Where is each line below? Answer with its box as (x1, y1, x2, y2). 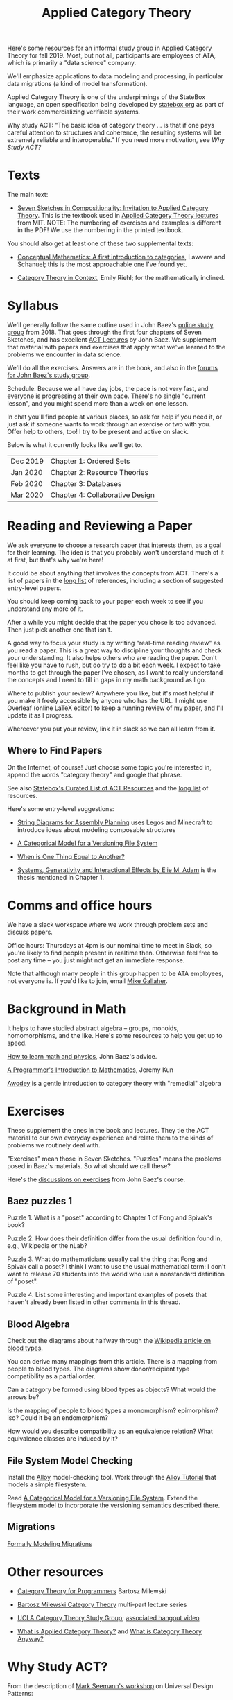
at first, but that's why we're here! (7, 556, 104, 564)
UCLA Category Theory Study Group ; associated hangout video (17, 1613, 200, 1622)
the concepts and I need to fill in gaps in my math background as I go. (7, 676, 207, 684)
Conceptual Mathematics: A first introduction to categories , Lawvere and (17, 253, 225, 261)
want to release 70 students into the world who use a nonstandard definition (7, 1270, 225, 1278)
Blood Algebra (7, 1318, 71, 1330)
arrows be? (7, 1393, 40, 1401)
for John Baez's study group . (7, 371, 91, 379)
